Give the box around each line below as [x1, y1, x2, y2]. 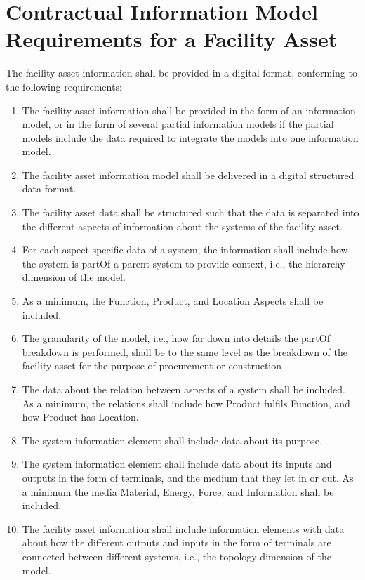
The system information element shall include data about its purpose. [22, 433, 322, 447]
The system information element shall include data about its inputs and [22, 456, 332, 471]
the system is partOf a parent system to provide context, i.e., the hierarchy [22, 256, 345, 270]
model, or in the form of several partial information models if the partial [22, 117, 334, 131]
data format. [22, 181, 77, 196]
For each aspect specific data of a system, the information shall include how [22, 242, 348, 257]
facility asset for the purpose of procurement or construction [22, 358, 282, 373]
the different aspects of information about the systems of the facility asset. [22, 218, 343, 233]
